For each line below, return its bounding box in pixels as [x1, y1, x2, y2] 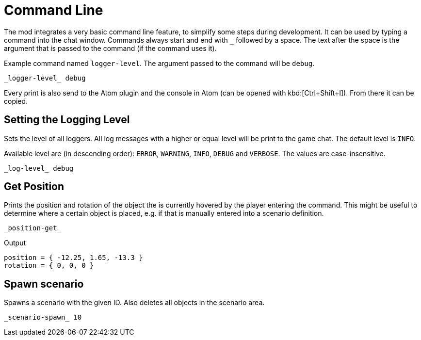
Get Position [4, 180, 65, 193]
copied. [4, 97, 28, 105]
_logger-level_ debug [4, 74, 86, 82]
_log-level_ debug [4, 164, 74, 172]
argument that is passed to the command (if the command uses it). [4, 44, 217, 52]
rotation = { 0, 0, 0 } [4, 261, 94, 270]
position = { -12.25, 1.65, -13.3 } [4, 254, 143, 262]
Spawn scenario [4, 277, 84, 290]
